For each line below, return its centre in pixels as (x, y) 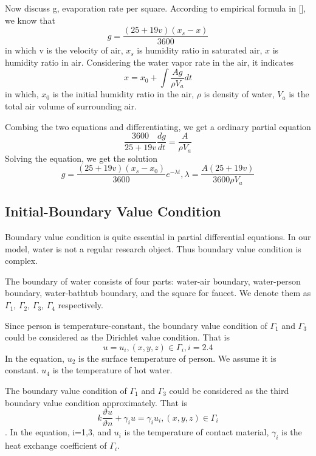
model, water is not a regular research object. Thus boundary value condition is (153, 248)
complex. (22, 261)
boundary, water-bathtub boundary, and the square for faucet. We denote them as (158, 293)
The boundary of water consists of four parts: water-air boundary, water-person (153, 281)
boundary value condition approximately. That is (96, 402)
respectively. (81, 305)
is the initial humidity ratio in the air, (123, 94)
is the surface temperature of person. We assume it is (177, 358)
